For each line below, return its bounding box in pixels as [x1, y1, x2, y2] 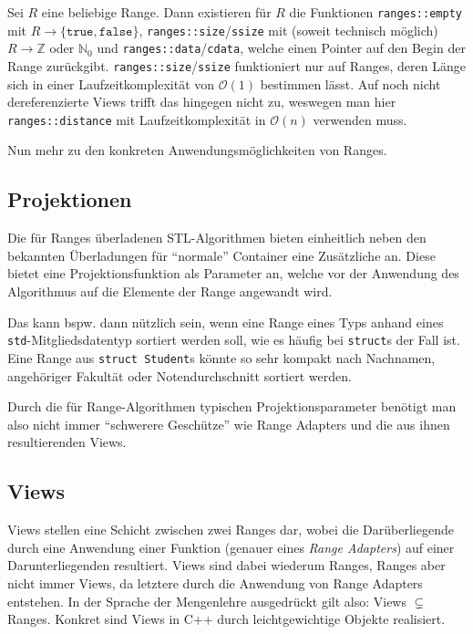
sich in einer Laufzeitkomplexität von [7, 74, 215, 93]
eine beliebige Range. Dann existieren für [41, 3, 272, 21]
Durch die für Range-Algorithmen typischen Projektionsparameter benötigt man [7, 397, 457, 416]
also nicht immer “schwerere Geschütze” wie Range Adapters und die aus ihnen [7, 414, 450, 433]
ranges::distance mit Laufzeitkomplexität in [7, 109, 266, 129]
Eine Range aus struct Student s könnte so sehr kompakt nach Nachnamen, [7, 348, 436, 367]
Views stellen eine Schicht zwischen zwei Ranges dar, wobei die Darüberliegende [7, 520, 454, 539]
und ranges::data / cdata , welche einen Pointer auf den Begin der [97, 38, 466, 57]
